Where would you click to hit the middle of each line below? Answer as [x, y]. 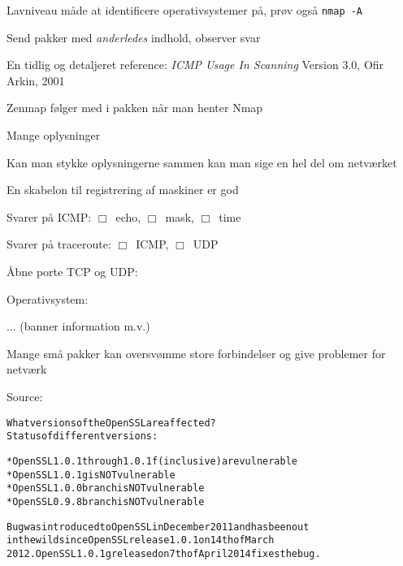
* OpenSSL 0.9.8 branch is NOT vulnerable [106, 501]
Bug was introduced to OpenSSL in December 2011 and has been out [158, 527]
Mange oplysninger [54, 135]
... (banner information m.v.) [78, 326]
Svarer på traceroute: [59, 244]
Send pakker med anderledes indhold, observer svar [134, 37]
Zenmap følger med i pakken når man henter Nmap [135, 108]
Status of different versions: [82, 436]
